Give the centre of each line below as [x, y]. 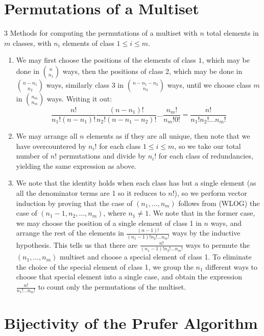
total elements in [233, 33]
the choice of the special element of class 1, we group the [105, 266]
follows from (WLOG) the [219, 203]
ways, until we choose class [209, 84]
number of [32, 156]
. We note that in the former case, [202, 213]
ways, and [226, 223]
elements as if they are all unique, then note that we [168, 135]
